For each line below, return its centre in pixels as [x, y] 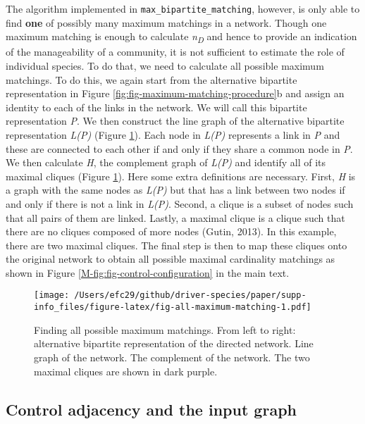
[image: [52, 295]
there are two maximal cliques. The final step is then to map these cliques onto [177, 245]
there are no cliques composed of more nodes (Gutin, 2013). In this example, [171, 231]
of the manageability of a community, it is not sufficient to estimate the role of [175, 52]
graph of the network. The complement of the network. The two [172, 357]
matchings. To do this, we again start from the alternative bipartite [151, 79]
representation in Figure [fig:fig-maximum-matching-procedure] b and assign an [175, 93]
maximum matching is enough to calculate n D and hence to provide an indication [181, 37]
